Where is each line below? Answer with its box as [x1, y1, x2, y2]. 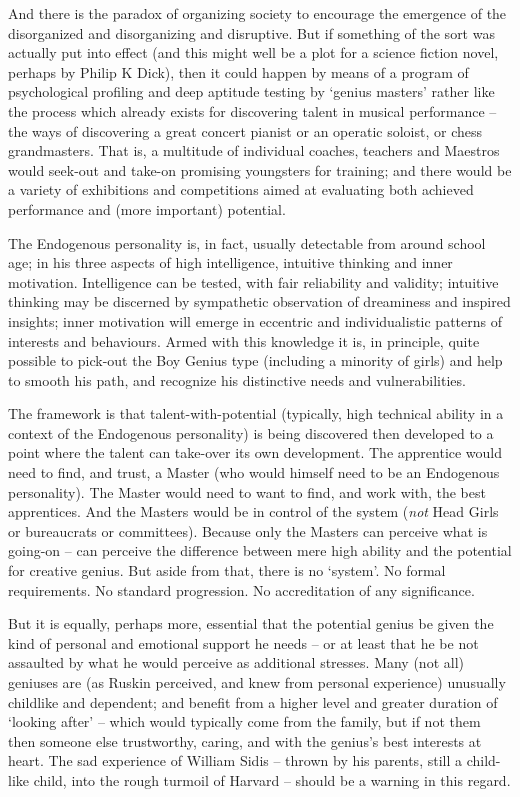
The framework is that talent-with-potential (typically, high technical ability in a [8, 403, 504, 424]
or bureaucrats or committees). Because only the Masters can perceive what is [8, 520, 488, 541]
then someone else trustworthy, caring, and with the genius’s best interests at [8, 730, 482, 751]
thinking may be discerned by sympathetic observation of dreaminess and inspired [8, 291, 511, 312]
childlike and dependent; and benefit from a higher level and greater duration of [8, 691, 498, 712]
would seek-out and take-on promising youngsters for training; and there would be [8, 159, 512, 180]
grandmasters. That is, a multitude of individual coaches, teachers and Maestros [8, 140, 500, 161]
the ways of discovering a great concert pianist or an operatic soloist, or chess [8, 120, 482, 141]
